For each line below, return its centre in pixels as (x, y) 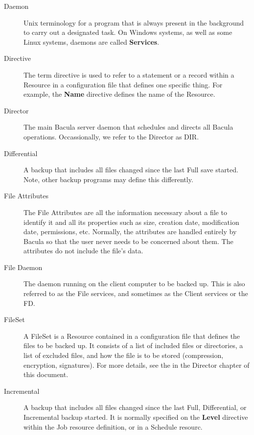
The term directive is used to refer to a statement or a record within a (129, 74)
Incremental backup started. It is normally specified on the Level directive (136, 417)
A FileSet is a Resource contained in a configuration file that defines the (132, 336)
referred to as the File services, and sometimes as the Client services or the (136, 293)
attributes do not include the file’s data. (83, 251)
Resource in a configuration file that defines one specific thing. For (123, 84)
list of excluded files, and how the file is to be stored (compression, (124, 355)
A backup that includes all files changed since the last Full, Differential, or (135, 407)
